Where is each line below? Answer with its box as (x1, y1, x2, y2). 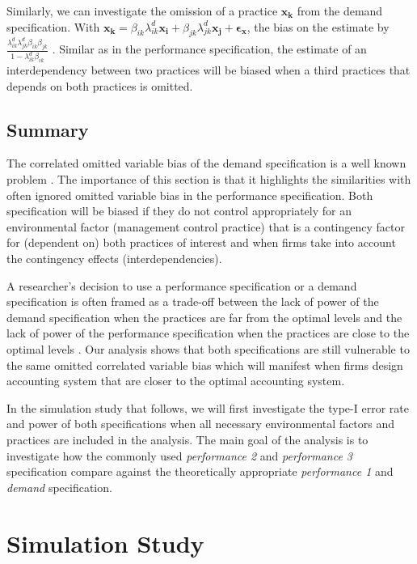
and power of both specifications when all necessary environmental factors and (6, 415, 395, 432)
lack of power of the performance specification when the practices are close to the (6, 324, 410, 341)
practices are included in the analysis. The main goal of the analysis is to (6, 430, 369, 447)
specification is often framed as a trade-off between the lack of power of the (6, 293, 379, 310)
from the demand (297, 2, 383, 19)
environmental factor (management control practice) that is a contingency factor (6, 218, 405, 235)
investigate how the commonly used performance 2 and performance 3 (6, 447, 353, 464)
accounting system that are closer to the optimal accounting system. (6, 372, 345, 389)
